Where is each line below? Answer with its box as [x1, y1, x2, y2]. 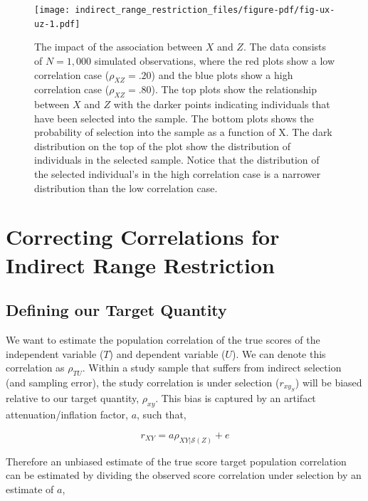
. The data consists [243, 39, 327, 54]
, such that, [137, 407, 186, 422]
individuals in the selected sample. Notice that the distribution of [34, 152, 320, 167]
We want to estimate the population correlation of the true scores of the [6, 332, 320, 347]
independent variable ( [6, 346, 104, 361]
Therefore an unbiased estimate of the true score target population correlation [6, 453, 347, 468]
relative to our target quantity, [6, 391, 140, 406]
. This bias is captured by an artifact [155, 391, 316, 406]
